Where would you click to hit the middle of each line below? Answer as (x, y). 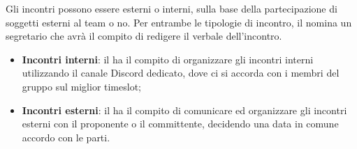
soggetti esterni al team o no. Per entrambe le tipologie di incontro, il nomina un (179, 22)
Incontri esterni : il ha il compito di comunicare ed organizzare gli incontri (184, 110)
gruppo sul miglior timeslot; (81, 86)
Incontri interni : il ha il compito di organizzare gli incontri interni (168, 59)
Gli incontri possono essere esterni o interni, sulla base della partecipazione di (172, 8)
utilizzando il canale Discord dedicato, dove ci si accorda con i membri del (181, 73)
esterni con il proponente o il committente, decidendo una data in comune (180, 124)
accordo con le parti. (66, 137)
